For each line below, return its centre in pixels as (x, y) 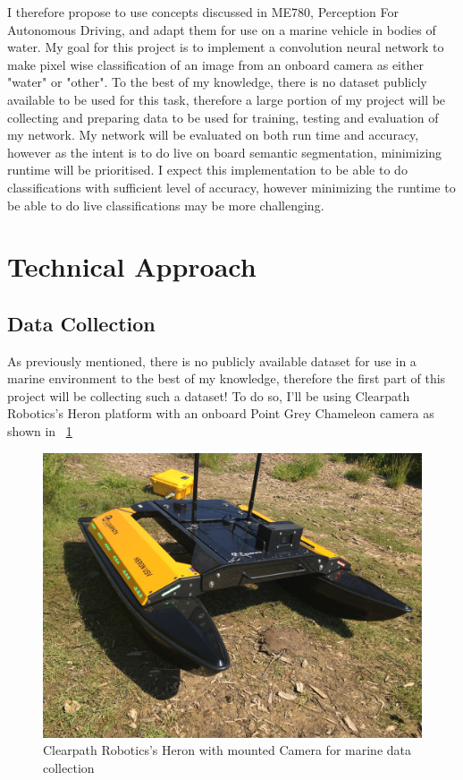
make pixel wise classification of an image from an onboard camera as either (215, 64)
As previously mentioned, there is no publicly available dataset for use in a (212, 360)
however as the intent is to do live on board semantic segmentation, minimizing (225, 152)
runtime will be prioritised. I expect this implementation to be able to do (207, 170)
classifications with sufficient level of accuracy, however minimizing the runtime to (231, 187)
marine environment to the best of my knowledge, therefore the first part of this (227, 378)
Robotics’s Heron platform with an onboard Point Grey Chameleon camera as (221, 413)
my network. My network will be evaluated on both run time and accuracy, (213, 135)
